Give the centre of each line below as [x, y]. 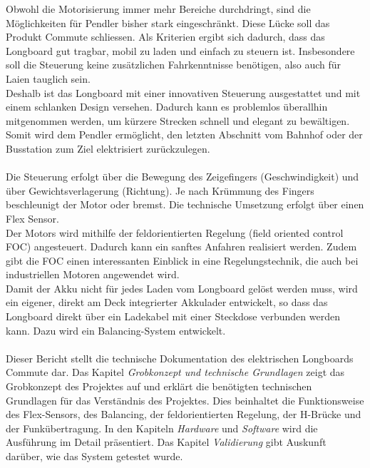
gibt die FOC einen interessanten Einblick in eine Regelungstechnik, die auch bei [182, 260]
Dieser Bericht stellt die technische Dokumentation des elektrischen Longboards [180, 358]
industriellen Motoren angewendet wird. [93, 274]
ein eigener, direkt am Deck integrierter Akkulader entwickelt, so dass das [167, 302]
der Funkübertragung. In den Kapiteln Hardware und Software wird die [162, 428]
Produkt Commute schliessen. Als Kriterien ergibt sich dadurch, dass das [165, 37]
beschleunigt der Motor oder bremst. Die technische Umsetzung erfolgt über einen [185, 204]
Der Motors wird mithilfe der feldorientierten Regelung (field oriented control [175, 232]
